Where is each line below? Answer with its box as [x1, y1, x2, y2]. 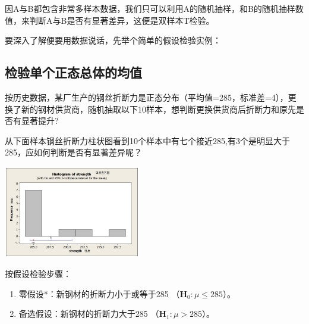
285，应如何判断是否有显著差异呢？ [5, 146, 142, 158]
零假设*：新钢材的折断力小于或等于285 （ [18, 287, 180, 300]
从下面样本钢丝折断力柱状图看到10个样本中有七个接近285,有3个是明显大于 [5, 134, 290, 147]
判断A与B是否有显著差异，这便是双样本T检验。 [29, 14, 215, 26]
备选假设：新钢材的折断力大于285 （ [18, 307, 159, 320]
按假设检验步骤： [5, 267, 71, 280]
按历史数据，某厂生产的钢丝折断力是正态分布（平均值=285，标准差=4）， [5, 91, 288, 103]
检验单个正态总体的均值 [5, 63, 142, 82]
